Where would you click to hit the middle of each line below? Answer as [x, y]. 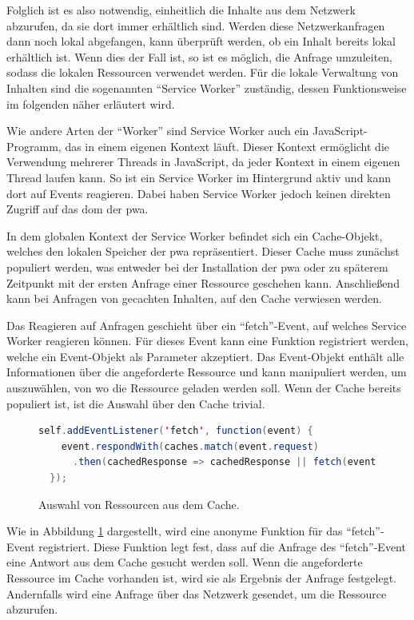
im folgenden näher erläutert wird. [91, 103]
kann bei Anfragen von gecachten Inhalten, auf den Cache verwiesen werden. [194, 298]
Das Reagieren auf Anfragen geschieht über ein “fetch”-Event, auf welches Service [207, 325]
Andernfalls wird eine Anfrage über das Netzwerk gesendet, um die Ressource [197, 593]
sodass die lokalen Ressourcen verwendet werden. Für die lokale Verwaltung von [203, 72]
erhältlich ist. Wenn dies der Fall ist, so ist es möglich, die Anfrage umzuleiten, [199, 56]
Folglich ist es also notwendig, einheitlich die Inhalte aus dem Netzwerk [181, 10]
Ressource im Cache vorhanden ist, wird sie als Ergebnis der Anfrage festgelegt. [202, 578]
